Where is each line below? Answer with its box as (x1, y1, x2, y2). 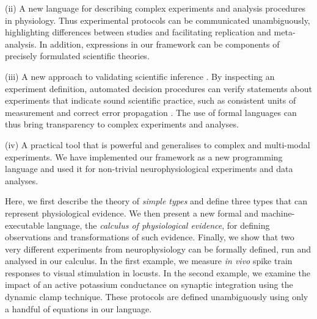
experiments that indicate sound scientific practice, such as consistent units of (5, 94, 296, 107)
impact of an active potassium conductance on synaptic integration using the (5, 278, 293, 291)
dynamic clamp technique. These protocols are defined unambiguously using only (5, 290, 308, 303)
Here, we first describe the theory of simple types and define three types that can (5, 195, 307, 207)
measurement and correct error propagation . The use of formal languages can (5, 106, 297, 118)
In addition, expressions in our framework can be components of (39, 37, 280, 50)
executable (5, 218, 45, 231)
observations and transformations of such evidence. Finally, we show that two (5, 231, 294, 243)
